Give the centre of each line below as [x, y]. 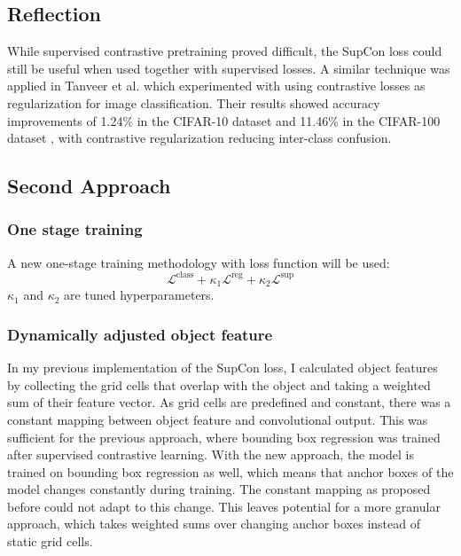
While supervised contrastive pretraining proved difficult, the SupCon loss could [225, 51]
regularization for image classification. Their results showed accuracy [194, 102]
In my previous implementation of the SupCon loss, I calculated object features [223, 368]
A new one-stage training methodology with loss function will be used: [199, 262]
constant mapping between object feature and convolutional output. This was [218, 419]
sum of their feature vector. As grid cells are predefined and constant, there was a [229, 402]
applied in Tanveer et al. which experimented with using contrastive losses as [216, 86]
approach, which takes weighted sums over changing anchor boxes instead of [214, 524]
